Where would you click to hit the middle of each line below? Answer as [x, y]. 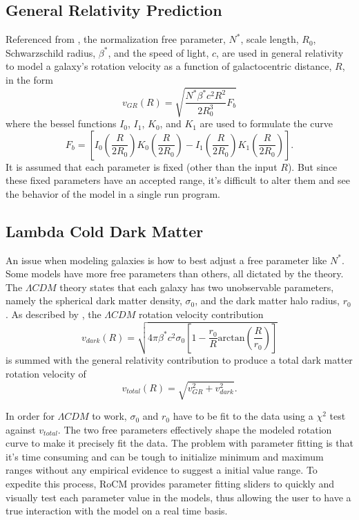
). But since [312, 166]
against [21, 429]
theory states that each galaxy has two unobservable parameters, [197, 287]
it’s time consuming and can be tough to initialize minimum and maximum [165, 456]
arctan [231, 338]
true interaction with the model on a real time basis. [117, 511]
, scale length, [270, 39]
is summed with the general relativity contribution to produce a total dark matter [179, 360]
